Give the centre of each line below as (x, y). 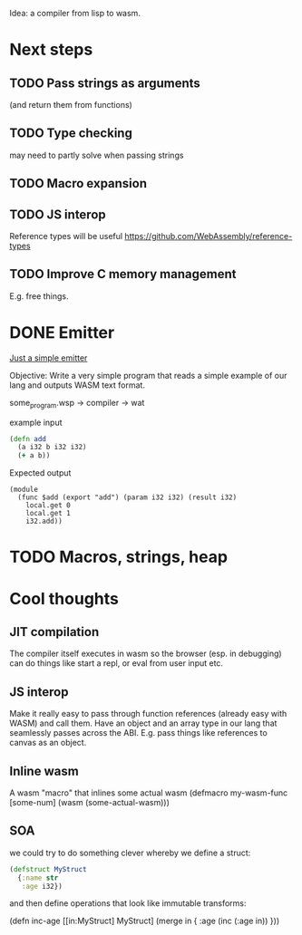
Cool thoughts (64, 598)
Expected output (40, 473)
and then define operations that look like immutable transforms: (128, 903)
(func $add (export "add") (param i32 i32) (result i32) (127, 497)
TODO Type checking (71, 134)
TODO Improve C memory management (123, 274)
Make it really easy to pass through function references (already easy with (148, 714)
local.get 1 (48, 514)
